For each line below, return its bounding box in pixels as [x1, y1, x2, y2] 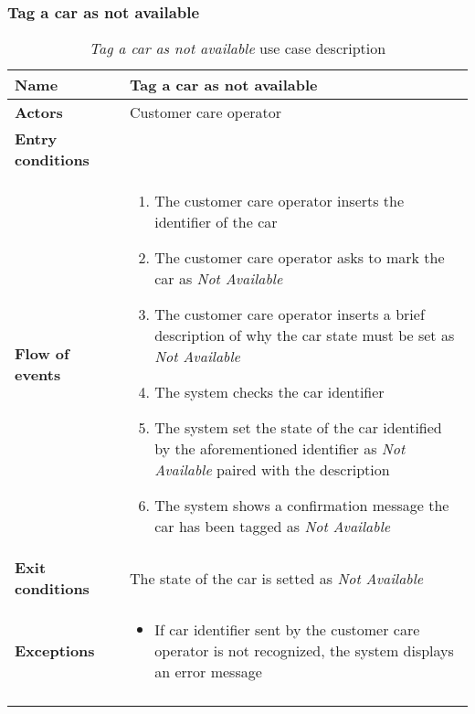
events [15, 363, 61, 385]
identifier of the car [154, 211, 278, 233]
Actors [15, 101, 63, 123]
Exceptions [15, 640, 95, 662]
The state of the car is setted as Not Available [130, 567, 424, 589]
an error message [154, 661, 262, 683]
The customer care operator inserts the [154, 190, 405, 212]
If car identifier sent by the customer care [154, 619, 420, 641]
